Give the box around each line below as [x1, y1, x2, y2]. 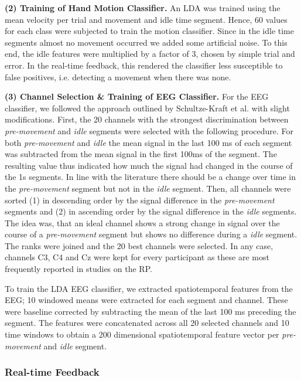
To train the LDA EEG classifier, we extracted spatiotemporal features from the [5, 282, 293, 294]
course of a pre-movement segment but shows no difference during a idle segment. [5, 228, 297, 240]
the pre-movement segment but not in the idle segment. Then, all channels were [5, 182, 291, 194]
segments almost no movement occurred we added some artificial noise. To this [5, 36, 288, 48]
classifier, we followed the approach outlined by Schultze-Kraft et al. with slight [5, 101, 290, 114]
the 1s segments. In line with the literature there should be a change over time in [5, 171, 296, 183]
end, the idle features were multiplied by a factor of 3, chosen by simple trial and [5, 47, 295, 60]
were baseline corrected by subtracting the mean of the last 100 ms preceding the [5, 305, 296, 317]
